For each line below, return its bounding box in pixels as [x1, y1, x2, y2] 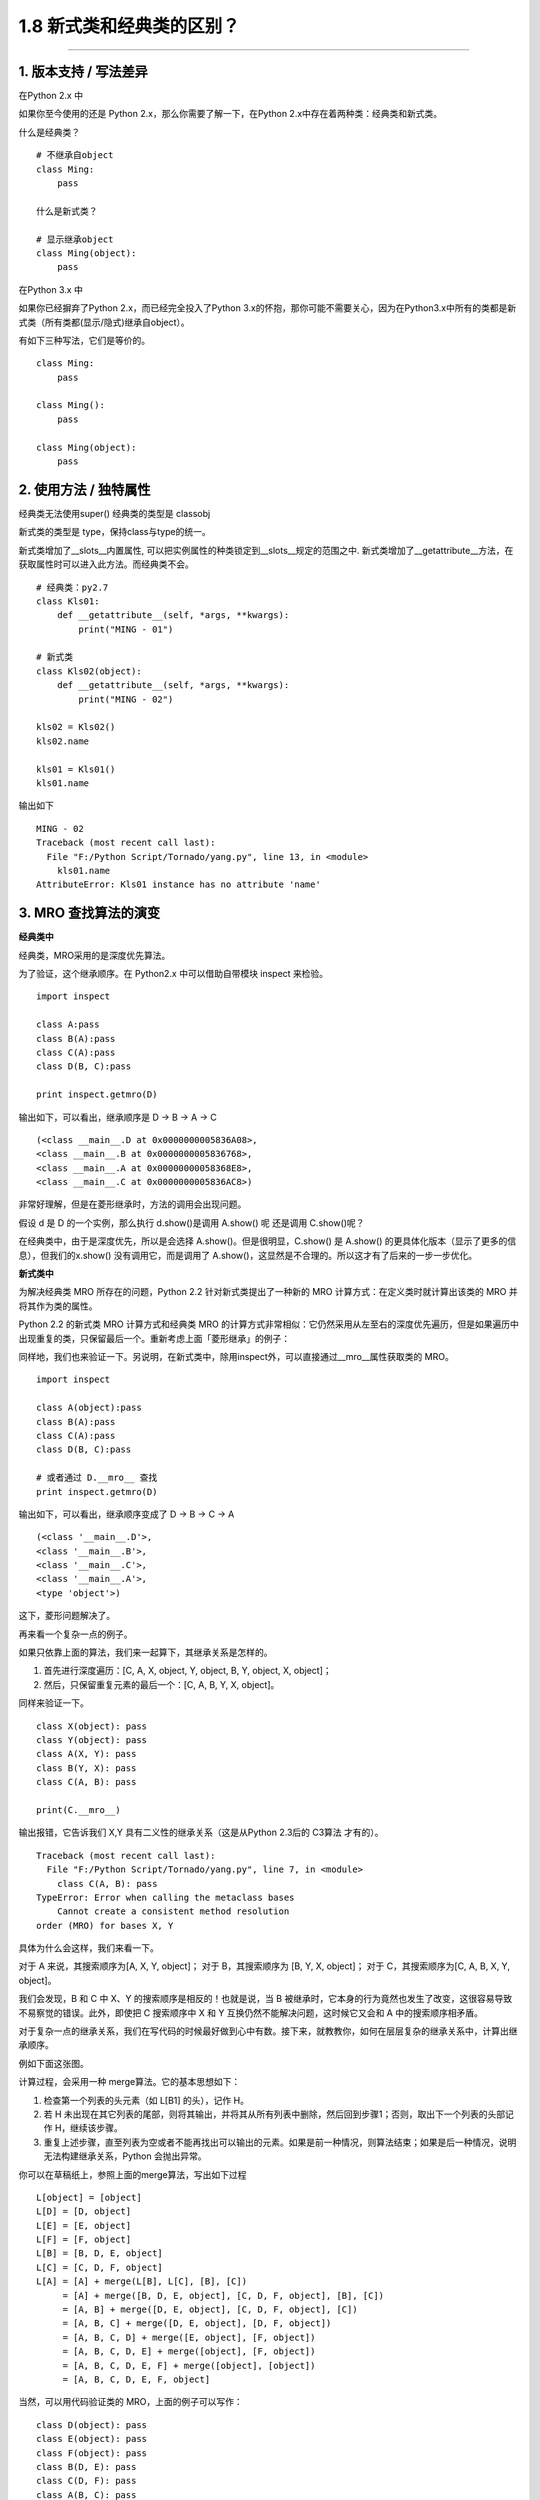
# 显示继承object [36, 233, 114, 245]
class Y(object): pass [36, 1734, 148, 1745]
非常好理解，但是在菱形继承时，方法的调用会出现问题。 [18, 1198, 247, 1210]
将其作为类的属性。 [18, 1300, 98, 1312]
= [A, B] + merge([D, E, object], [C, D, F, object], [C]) [62, 2304, 359, 2315]
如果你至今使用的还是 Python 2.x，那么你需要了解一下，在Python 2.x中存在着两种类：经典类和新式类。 [18, 108, 443, 120]
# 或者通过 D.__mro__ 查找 [36, 1472, 158, 1484]
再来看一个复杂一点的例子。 [18, 1628, 133, 1640]
